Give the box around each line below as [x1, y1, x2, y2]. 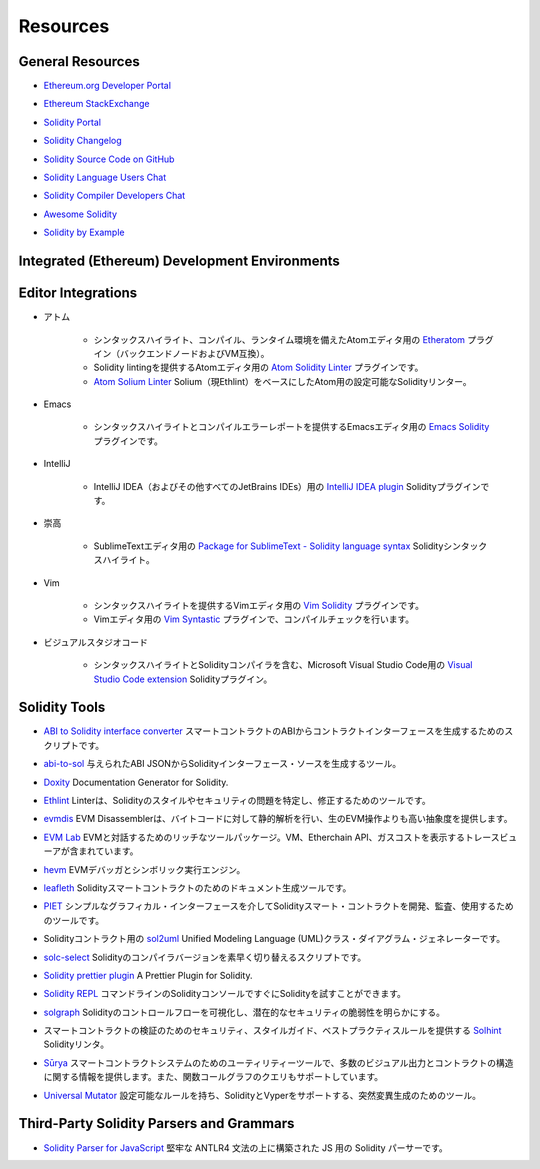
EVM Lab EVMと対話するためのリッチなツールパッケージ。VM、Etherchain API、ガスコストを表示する [43, 831, 465, 843]
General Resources [18, 53, 140, 70]
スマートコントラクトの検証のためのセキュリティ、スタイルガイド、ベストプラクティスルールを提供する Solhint [43, 1025, 502, 1037]
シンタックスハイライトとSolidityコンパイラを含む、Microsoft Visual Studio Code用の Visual [93, 659, 473, 671]
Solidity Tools [18, 699, 106, 716]
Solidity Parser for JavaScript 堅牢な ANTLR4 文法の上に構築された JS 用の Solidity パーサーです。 [43, 1141, 449, 1154]
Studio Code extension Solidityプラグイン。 [93, 673, 273, 685]
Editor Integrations [18, 285, 138, 302]
